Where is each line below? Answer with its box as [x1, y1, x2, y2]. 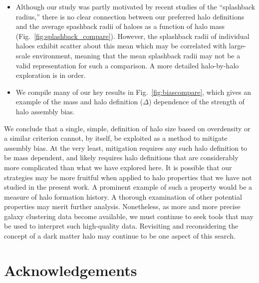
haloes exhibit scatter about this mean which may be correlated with [15, 40, 227, 51]
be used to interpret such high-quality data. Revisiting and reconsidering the [4, 221, 239, 231]
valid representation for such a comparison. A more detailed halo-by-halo [15, 60, 239, 70]
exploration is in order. [15, 70, 86, 80]
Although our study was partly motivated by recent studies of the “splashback [15, 1, 256, 11]
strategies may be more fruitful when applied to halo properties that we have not [4, 172, 252, 182]
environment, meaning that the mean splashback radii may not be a [32, 50, 241, 60]
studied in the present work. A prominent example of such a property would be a [4, 182, 253, 192]
